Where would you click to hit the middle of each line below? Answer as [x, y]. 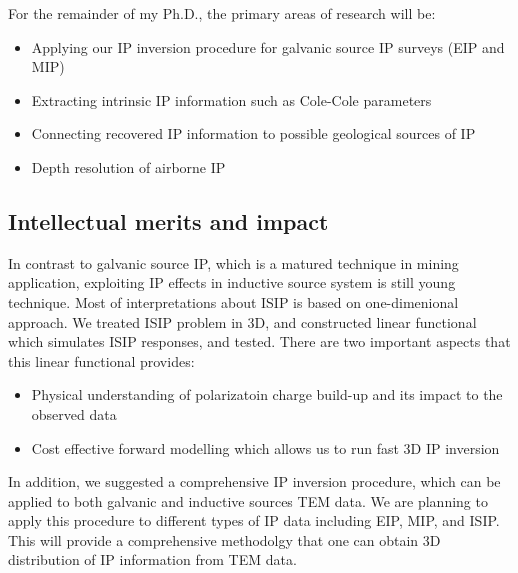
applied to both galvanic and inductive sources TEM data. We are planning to [248, 500]
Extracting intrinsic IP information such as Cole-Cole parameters [231, 99]
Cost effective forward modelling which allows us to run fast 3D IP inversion [265, 447]
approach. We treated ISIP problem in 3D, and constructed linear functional [242, 321]
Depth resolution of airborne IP [128, 166]
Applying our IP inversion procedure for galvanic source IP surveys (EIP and [268, 46]
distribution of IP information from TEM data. [152, 559]
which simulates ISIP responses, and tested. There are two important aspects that [259, 341]
